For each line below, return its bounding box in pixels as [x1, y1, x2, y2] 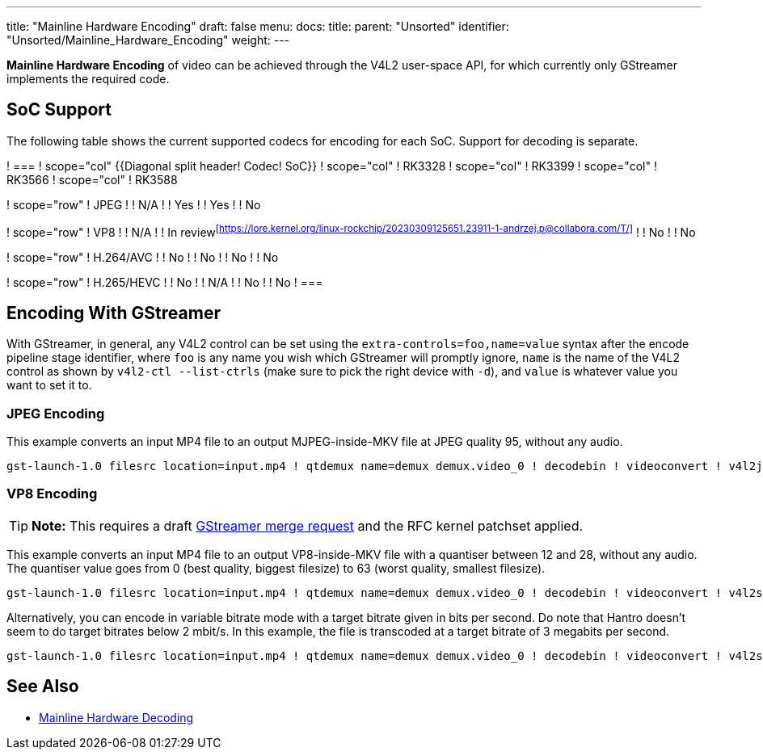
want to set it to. [6, 378, 92, 393]
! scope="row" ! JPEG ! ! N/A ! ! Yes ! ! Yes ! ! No [6, 197, 261, 212]
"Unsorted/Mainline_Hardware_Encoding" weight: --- [6, 33, 290, 47]
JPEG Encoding [6, 405, 105, 422]
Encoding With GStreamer [6, 302, 221, 323]
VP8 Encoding [6, 485, 98, 502]
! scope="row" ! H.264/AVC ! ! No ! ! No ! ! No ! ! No [6, 250, 279, 264]
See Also [6, 676, 79, 697]
